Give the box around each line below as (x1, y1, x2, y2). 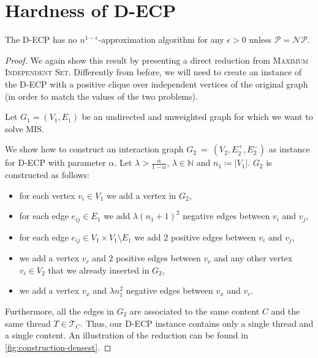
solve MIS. (5, 122, 44, 135)
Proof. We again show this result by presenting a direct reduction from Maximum (5, 53, 308, 66)
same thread (5, 316, 51, 329)
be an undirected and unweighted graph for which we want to (81, 110, 313, 123)
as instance (268, 143, 310, 155)
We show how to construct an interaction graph (5, 143, 184, 155)
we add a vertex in (106, 188, 176, 201)
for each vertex (19, 188, 75, 201)
